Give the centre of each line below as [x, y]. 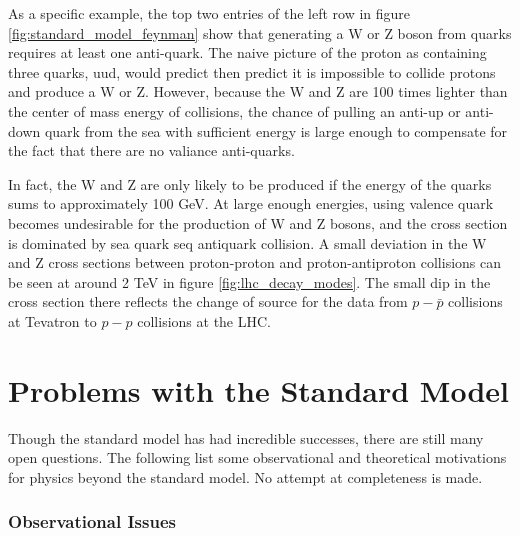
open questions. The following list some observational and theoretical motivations [257, 457]
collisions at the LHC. [204, 320]
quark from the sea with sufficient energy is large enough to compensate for [276, 130]
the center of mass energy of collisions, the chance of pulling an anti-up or [234, 110]
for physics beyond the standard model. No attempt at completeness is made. [245, 476]
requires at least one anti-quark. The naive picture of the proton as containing [247, 52]
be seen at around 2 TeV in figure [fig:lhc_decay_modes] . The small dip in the [249, 281]
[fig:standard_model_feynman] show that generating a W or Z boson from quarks [260, 32]
